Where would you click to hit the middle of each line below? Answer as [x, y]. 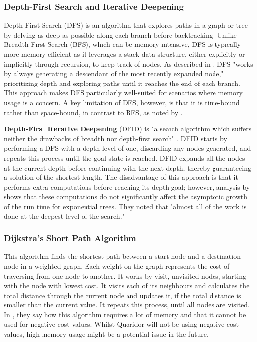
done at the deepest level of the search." [64, 216]
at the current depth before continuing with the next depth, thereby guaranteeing [128, 167]
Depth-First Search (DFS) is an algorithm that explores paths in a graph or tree [126, 25]
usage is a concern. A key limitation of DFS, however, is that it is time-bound [122, 102]
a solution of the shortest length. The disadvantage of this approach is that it [121, 177]
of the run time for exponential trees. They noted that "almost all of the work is [125, 206]
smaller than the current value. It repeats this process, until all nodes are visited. [127, 305]
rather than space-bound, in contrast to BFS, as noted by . [93, 112]
